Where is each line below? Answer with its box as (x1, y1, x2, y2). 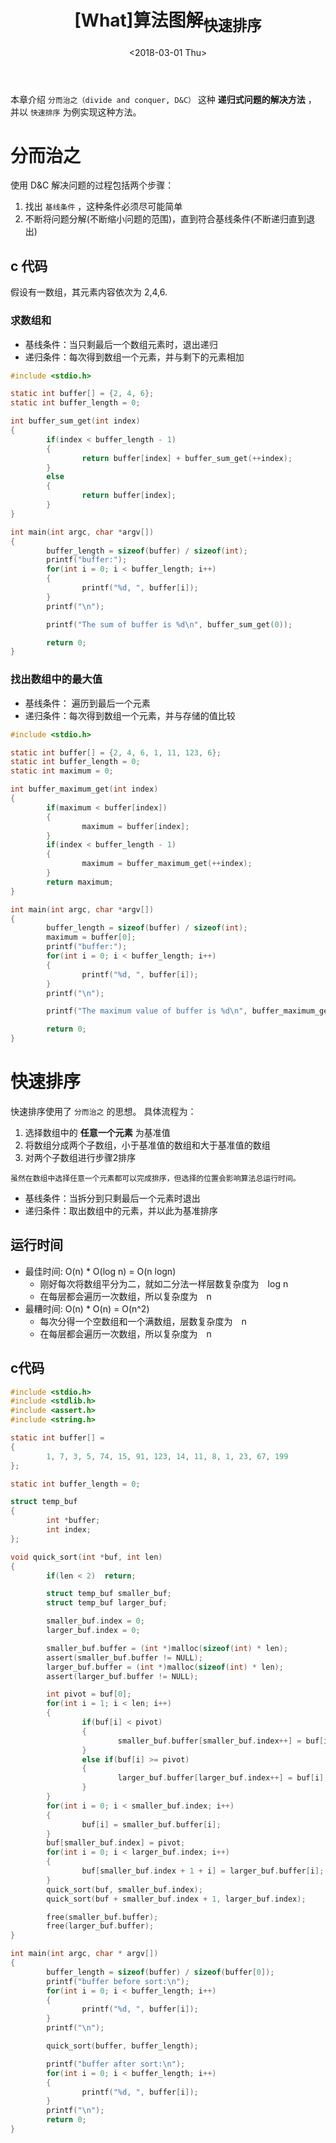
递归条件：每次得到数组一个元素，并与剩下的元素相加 (24, 351, 245, 363)
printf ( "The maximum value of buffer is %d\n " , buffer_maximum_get (46, 1006, 333, 1016)
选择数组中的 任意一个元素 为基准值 (24, 1126, 171, 1138)
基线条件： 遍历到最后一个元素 (24, 697, 151, 709)
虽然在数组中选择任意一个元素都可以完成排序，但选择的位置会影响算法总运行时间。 (10, 1173, 301, 1183)
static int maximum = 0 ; (10, 766, 114, 776)
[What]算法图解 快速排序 (74, 9, 262, 35)
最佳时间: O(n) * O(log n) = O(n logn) (24, 1265, 177, 1277)
